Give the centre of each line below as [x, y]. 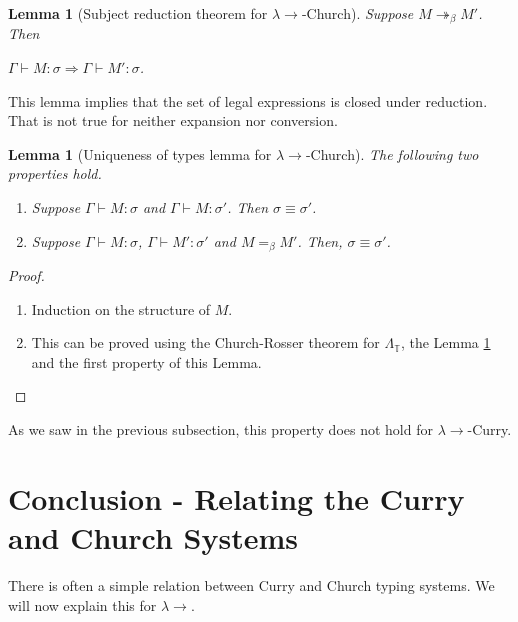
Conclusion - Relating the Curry [236, 497]
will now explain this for [82, 604]
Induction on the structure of [121, 308]
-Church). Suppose [357, 13]
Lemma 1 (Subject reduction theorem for [138, 13]
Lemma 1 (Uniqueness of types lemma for [140, 153]
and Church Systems [153, 537]
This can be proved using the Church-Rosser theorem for [205, 342]
